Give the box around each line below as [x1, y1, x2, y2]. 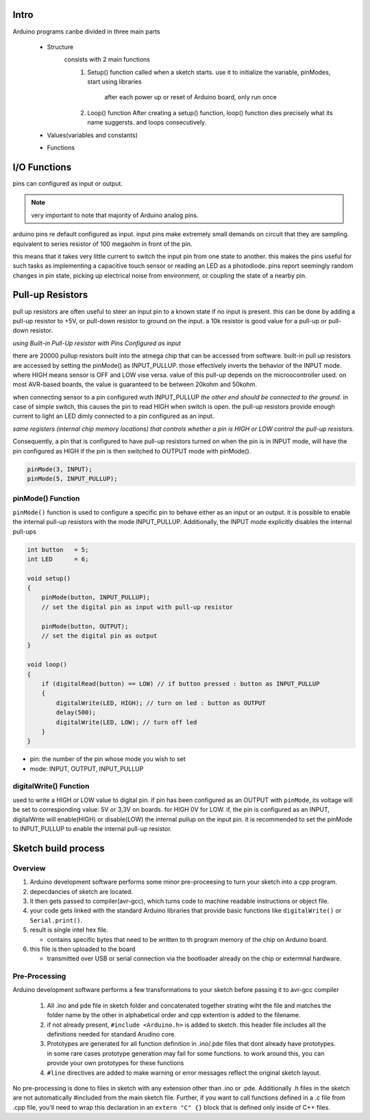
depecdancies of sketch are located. [29, 887, 134, 895]
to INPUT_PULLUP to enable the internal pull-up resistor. [12, 825, 172, 833]
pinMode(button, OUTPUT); [41, 622, 129, 630]
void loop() [27, 661, 68, 669]
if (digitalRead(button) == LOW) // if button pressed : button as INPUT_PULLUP [41, 680, 320, 688]
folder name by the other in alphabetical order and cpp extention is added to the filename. [47, 1011, 301, 1019]
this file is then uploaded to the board [29, 945, 136, 953]
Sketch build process [12, 843, 106, 854]
